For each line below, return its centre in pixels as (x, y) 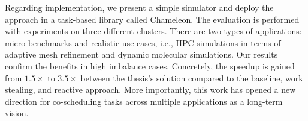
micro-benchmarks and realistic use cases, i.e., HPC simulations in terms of (143, 42)
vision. (17, 113)
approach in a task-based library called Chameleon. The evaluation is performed (152, 19)
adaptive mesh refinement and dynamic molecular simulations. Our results (141, 54)
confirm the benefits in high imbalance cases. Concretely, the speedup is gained (150, 66)
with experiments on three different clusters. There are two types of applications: (153, 31)
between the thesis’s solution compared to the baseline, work (192, 78)
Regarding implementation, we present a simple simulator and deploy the (139, 7)
